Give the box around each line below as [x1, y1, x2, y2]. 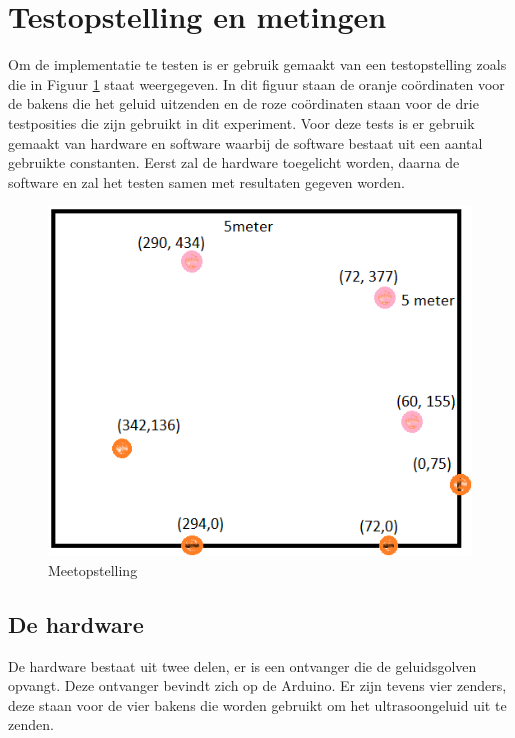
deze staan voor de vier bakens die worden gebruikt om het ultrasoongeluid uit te [8, 694, 507, 715]
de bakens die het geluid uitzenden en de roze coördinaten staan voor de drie [8, 93, 479, 114]
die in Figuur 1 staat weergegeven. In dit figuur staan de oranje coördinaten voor [8, 73, 505, 94]
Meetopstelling [48, 559, 138, 580]
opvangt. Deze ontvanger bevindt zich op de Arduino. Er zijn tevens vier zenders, [8, 675, 507, 696]
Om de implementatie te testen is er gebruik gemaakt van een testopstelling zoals [8, 54, 507, 75]
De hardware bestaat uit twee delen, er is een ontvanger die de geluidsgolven [8, 655, 477, 676]
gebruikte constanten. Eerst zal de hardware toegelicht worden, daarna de [8, 152, 460, 173]
